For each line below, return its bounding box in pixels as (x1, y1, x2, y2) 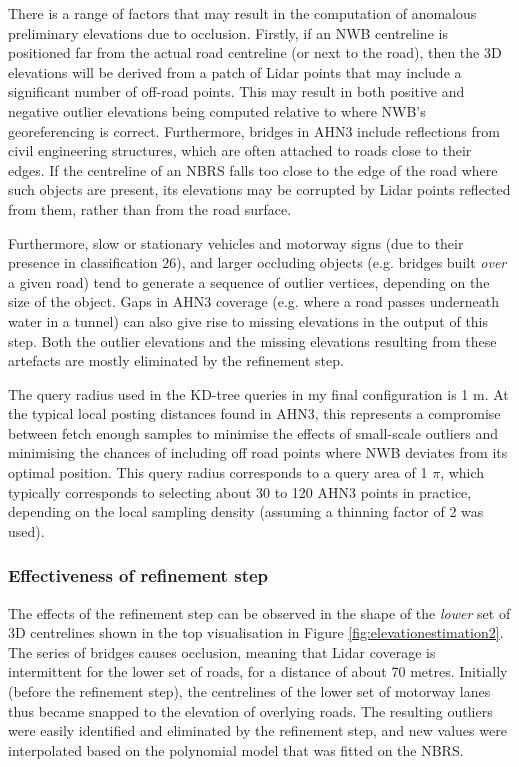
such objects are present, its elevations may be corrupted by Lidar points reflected (8, 179, 511, 200)
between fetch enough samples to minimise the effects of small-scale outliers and (8, 422, 499, 443)
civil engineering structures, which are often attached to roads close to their (8, 140, 472, 161)
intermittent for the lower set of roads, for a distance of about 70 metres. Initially (8, 661, 508, 682)
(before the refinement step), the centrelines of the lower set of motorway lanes (8, 681, 491, 702)
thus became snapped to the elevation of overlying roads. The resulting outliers (8, 700, 493, 721)
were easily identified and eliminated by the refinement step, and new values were (8, 720, 507, 741)
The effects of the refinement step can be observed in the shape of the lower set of (8, 602, 511, 623)
